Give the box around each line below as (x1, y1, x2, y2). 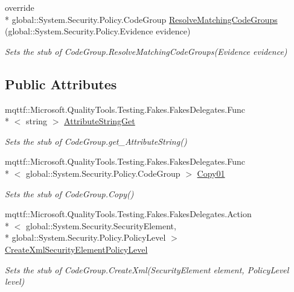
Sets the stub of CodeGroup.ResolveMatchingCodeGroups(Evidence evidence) (5, 45, 287, 57)
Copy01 (197, 167, 225, 179)
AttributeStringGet (64, 115, 135, 127)
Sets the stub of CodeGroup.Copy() (5, 187, 134, 200)
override (5, 1, 34, 13)
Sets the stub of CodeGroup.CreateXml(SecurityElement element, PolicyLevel (5, 263, 289, 276)
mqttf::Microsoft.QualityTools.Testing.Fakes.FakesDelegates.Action (5, 208, 252, 220)
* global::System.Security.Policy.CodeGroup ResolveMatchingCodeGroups (5, 13, 278, 25)
